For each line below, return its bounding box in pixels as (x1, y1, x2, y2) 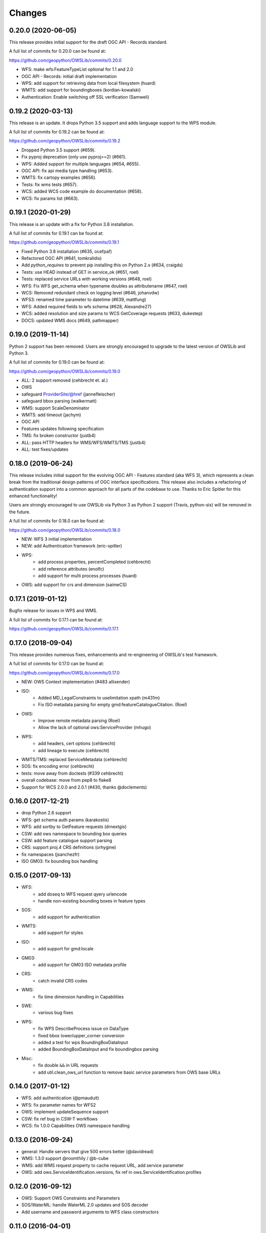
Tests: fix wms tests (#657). (21, 181, 78, 187)
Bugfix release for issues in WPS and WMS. (9, 608, 98, 614)
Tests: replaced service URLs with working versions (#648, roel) (21, 276, 152, 282)
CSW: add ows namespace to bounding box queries (21, 831, 127, 836)
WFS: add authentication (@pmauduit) (21, 1095, 100, 1101)
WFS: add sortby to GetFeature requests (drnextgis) (21, 824, 127, 830)
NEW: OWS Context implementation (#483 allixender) (21, 679, 130, 685)
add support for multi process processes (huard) (38, 573, 137, 579)
